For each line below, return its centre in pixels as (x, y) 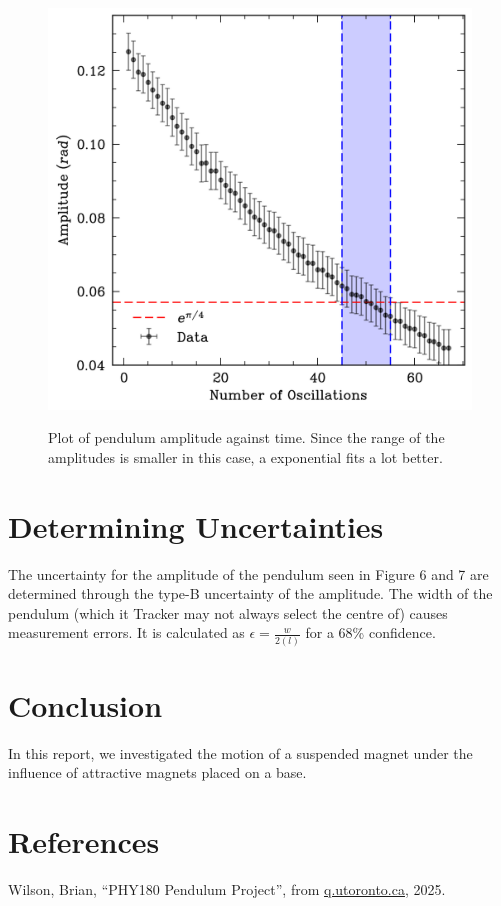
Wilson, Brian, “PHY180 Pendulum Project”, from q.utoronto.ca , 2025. (227, 889)
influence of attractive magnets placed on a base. (157, 772)
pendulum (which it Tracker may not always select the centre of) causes (228, 612)
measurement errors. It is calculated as (126, 632)
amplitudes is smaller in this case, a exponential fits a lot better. (245, 456)
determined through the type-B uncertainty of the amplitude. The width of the (250, 593)
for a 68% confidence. (370, 632)
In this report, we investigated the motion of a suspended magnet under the (240, 752)
